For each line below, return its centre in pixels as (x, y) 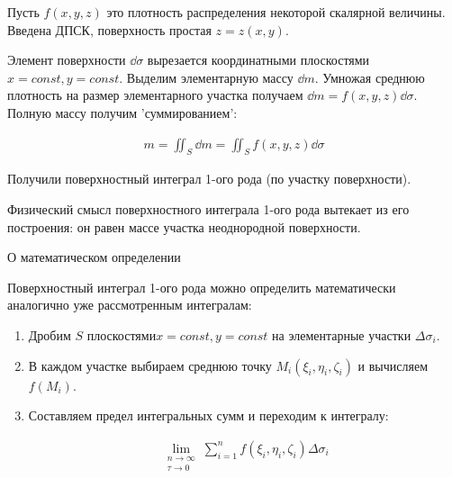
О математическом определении (94, 257)
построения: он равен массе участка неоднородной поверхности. (184, 226)
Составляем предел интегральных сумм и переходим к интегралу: (208, 415)
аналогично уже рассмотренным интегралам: (130, 305)
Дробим (50, 334)
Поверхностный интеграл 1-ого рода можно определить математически (202, 287)
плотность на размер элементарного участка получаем (155, 95)
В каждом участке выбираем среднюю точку (150, 365)
